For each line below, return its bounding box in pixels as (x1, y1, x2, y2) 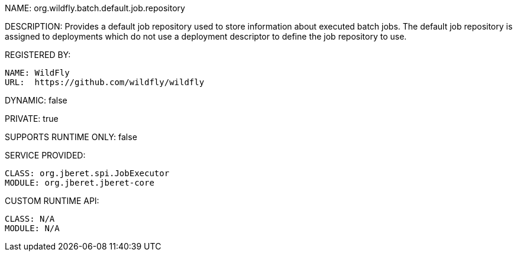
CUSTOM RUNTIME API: (5, 196, 99, 206)
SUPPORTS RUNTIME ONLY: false (5, 132, 137, 142)
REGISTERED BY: (5, 50, 71, 60)
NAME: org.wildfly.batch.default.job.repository (5, 3, 185, 13)
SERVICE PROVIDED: (5, 150, 86, 160)
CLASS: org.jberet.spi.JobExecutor (5, 168, 170, 178)
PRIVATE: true (5, 114, 59, 124)
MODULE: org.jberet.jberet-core (5, 178, 154, 187)
